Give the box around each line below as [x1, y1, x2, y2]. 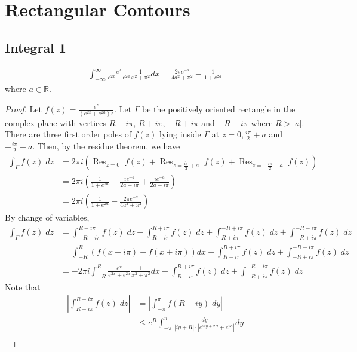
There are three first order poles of [5, 128, 131, 140]
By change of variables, [5, 211, 90, 224]
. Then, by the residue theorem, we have [32, 140, 180, 152]
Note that [5, 280, 41, 293]
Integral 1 [5, 38, 66, 56]
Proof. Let [5, 102, 42, 115]
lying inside [159, 128, 201, 140]
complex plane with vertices [5, 116, 107, 128]
